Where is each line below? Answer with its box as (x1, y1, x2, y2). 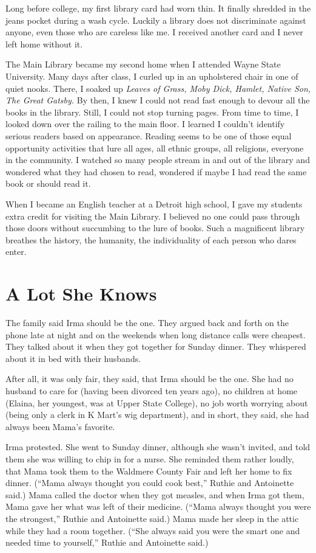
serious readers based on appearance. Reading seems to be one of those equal (5, 129, 292, 142)
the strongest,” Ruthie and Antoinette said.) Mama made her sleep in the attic (5, 512, 299, 524)
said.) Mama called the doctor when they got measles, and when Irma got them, (5, 488, 304, 501)
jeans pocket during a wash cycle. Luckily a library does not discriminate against (5, 13, 306, 26)
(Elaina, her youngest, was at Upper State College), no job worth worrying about (5, 396, 308, 409)
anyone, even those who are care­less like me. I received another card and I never (5, 26, 303, 38)
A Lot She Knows (5, 281, 157, 306)
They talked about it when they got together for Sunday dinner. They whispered (5, 340, 306, 353)
